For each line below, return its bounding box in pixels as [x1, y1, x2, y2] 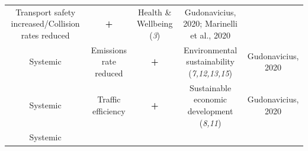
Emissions [91, 43, 127, 56]
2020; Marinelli [183, 17, 238, 30]
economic [194, 93, 227, 105]
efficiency [92, 105, 126, 117]
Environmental [184, 43, 238, 56]
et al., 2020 [190, 28, 230, 41]
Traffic [97, 93, 121, 105]
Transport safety [15, 5, 76, 18]
